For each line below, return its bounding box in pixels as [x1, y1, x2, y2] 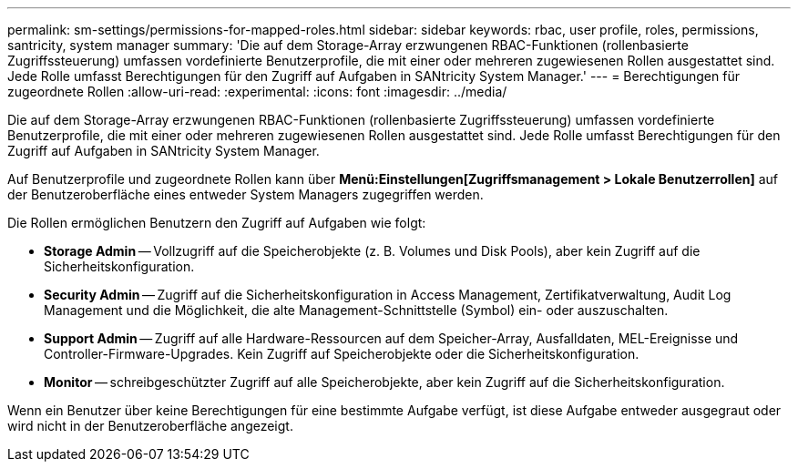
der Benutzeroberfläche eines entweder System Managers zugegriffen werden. [7, 187, 484, 202]
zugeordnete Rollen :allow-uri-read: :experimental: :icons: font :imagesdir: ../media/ [7, 84, 507, 99]
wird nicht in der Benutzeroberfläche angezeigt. [7, 418, 293, 433]
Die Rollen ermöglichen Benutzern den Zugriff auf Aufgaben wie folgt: [7, 215, 426, 230]
